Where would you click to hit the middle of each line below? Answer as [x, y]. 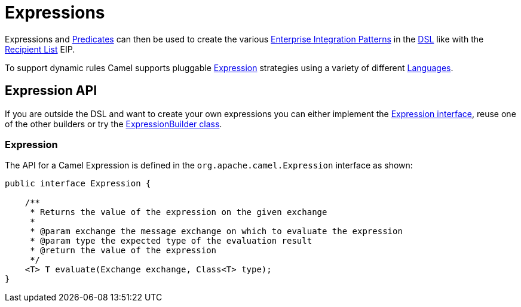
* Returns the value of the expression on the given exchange [179, 212]
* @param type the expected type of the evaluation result [171, 241]
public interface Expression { [78, 184]
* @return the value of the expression [123, 251]
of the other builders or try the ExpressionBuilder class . [114, 124]
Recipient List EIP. [40, 49]
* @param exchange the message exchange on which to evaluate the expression [216, 231]
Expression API [51, 91]
